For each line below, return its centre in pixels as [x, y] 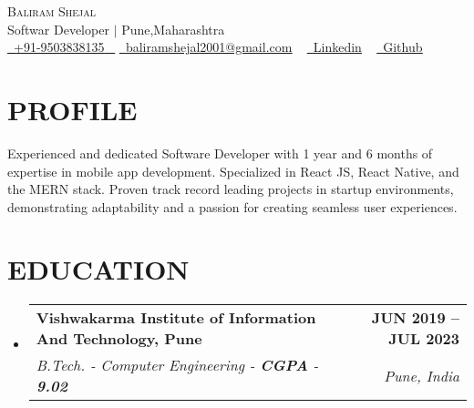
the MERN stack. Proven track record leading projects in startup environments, [231, 189]
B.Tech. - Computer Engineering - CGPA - [177, 365]
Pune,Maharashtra [173, 29]
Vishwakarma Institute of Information [176, 318]
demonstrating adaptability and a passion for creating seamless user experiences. [232, 206]
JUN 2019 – [415, 318]
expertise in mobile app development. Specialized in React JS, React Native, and [233, 171]
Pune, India [422, 375]
